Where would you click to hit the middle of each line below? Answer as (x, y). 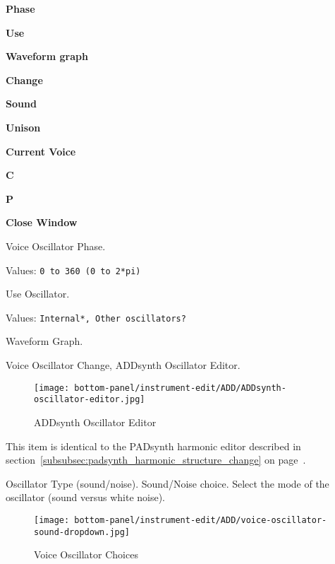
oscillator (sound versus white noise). (86, 497)
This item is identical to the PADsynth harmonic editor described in (153, 446)
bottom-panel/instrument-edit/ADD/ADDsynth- (180, 388)
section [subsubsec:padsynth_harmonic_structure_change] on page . (156, 460)
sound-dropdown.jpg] (82, 532)
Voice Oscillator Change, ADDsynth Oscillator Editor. (123, 365)
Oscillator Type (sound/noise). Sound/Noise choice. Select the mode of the (167, 483)
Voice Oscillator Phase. (56, 246)
